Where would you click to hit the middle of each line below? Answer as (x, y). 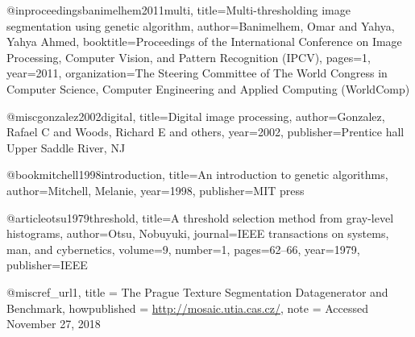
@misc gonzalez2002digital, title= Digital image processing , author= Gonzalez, (196, 116)
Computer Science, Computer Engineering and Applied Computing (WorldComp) (208, 88)
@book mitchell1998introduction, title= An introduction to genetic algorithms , (197, 175)
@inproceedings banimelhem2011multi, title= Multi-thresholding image (178, 10)
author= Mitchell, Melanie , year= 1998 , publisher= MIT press (156, 190)
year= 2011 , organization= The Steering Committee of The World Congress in (197, 73)
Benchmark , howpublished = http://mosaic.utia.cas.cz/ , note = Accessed (188, 308)
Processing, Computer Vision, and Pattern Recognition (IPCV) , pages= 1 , (189, 57)
